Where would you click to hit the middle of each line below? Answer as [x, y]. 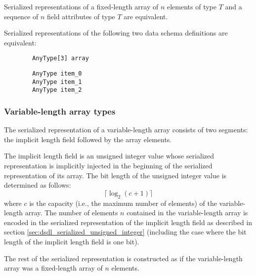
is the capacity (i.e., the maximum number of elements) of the [123, 203]
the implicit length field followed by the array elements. [88, 139]
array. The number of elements [71, 213]
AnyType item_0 [57, 74]
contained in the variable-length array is [187, 213]
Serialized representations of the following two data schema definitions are [116, 33]
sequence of [21, 16]
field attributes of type [81, 16]
